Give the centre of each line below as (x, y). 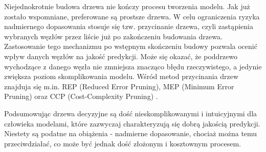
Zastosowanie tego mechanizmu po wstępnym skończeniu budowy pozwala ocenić (131, 46)
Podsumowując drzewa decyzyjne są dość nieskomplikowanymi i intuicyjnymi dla (131, 113)
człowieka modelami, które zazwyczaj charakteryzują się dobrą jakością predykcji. (132, 123)
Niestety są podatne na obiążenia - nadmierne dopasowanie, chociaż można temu (131, 133)
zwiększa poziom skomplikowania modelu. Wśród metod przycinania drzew (121, 76)
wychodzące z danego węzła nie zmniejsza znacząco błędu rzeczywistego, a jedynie (133, 66)
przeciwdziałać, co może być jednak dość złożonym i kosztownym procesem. (123, 143)
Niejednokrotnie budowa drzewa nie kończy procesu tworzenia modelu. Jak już (127, 6)
